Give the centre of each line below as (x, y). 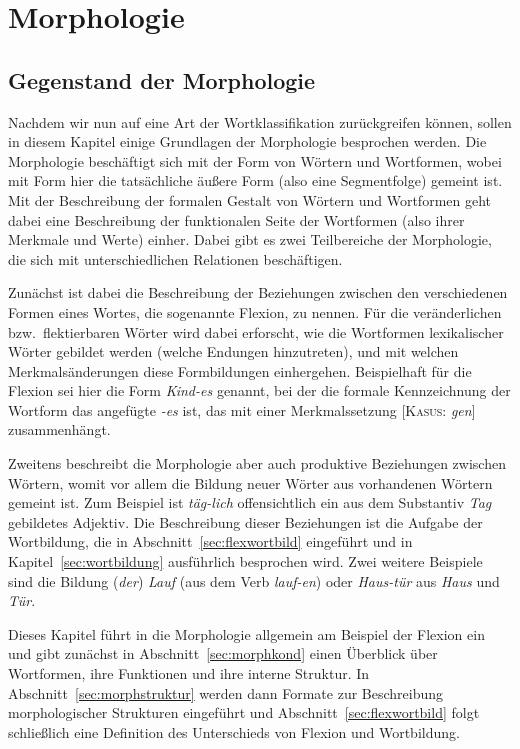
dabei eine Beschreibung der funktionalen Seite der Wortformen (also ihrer (236, 219)
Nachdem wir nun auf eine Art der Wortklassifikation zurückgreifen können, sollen (260, 121)
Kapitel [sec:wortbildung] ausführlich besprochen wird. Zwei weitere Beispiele (245, 561)
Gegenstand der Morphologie (162, 79)
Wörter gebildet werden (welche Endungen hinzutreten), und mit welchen (233, 351)
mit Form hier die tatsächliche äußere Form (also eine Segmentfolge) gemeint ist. (255, 180)
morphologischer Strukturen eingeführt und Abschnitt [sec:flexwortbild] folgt (244, 712)
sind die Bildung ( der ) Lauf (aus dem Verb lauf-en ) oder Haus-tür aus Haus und (254, 580)
